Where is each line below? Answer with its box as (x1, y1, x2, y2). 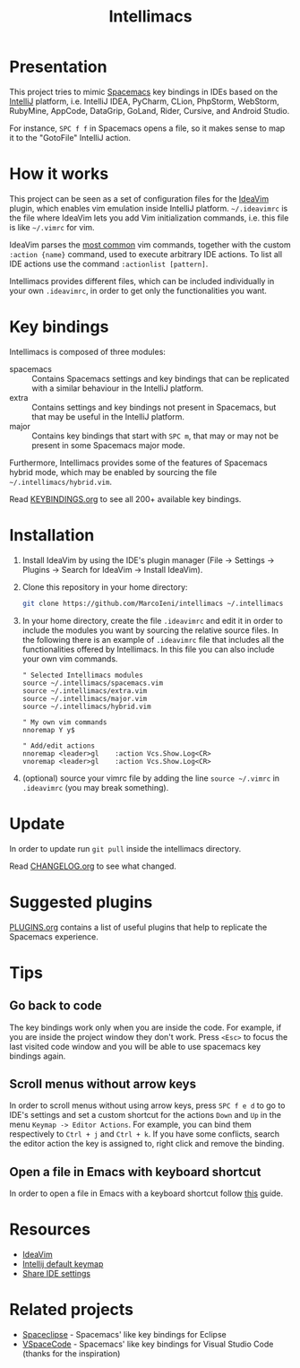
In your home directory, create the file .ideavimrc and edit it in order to (21, 615, 284, 626)
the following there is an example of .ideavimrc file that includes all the (21, 634, 285, 645)
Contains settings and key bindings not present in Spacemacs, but (31, 402, 277, 412)
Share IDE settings (21, 1268, 91, 1279)
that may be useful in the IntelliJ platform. (31, 411, 185, 422)
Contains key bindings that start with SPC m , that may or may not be (31, 430, 279, 441)
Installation (9, 525, 95, 545)
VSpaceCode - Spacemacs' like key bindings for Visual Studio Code (21, 1338, 274, 1349)
